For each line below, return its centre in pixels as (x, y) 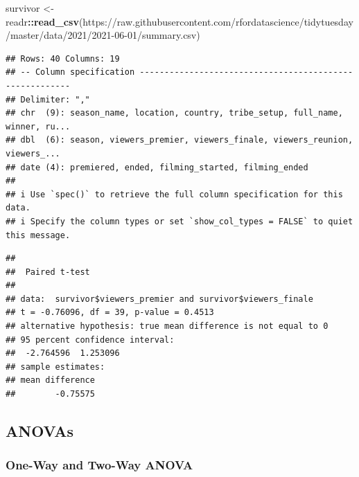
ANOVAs (40, 431)
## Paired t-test (48, 272)
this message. (38, 235)
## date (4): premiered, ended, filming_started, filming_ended (157, 167)
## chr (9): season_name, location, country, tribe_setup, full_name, (174, 113)
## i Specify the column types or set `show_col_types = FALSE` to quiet (179, 221)
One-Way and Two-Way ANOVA (99, 465)
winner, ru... (38, 126)
